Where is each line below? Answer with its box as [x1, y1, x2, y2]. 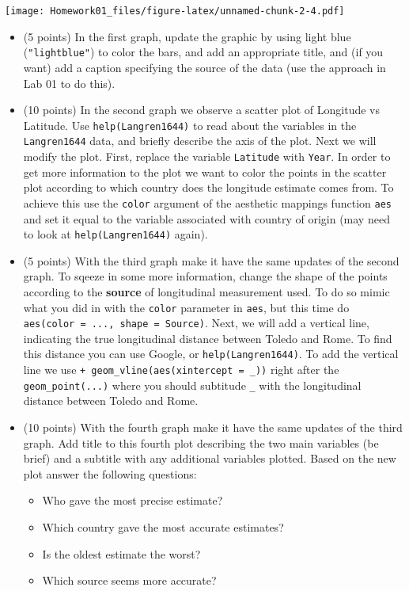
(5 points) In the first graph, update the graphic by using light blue [23, 28, 351, 44]
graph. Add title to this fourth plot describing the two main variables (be [23, 434, 379, 451]
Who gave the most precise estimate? [42, 492, 223, 509]
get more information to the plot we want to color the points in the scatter [23, 163, 387, 180]
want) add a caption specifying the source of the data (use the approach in [23, 59, 386, 75]
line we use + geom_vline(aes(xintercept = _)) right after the [23, 361, 339, 378]
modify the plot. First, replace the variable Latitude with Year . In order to [23, 148, 391, 164]
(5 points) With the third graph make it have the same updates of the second [23, 252, 400, 269]
